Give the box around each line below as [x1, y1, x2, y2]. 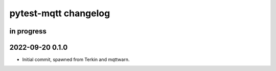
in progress [9, 27, 47, 35]
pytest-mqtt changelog [9, 8, 110, 19]
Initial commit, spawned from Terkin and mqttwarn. [22, 56, 130, 63]
